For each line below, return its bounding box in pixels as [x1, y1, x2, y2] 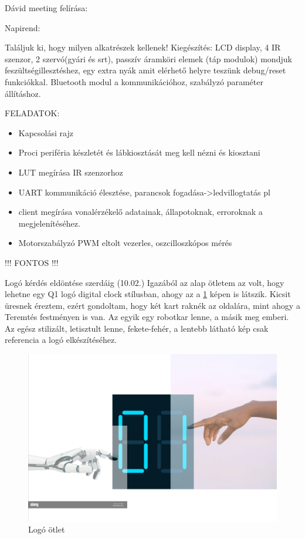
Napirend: [5, 21, 40, 33]
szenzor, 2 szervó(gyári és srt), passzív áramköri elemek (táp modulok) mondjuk [5, 52, 292, 65]
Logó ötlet [28, 523, 65, 535]
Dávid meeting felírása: [5, 2, 88, 14]
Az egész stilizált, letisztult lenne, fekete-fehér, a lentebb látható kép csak [5, 322, 269, 334]
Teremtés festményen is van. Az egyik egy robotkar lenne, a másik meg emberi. [5, 311, 289, 323]
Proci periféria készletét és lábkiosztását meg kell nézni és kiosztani [18, 146, 260, 159]
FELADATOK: [5, 107, 60, 119]
